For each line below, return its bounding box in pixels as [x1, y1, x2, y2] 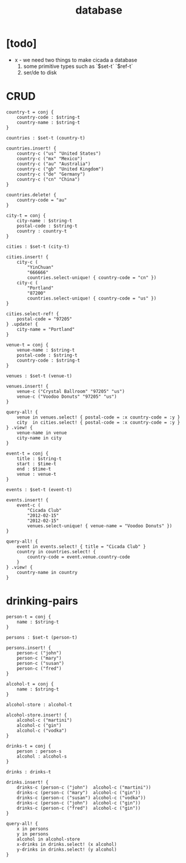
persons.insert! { [6, 645, 51, 651]
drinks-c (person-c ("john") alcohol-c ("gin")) [16, 800, 141, 806]
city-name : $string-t [16, 218, 72, 223]
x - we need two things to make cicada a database [14, 56, 137, 63]
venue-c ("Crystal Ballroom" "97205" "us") [16, 388, 125, 394]
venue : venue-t [16, 471, 57, 477]
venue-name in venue [16, 430, 67, 436]
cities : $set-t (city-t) [6, 244, 69, 249]
